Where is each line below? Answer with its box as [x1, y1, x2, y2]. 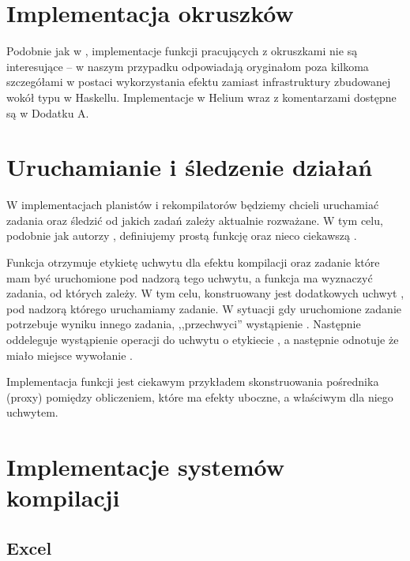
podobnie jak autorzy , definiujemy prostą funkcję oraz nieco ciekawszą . [6, 227, 357, 244]
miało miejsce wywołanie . [6, 346, 133, 363]
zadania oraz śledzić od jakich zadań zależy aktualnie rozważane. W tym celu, [6, 211, 383, 228]
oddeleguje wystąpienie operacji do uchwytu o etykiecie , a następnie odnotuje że [6, 331, 399, 347]
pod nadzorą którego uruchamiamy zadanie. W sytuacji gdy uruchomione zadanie [6, 300, 401, 316]
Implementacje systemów [6, 451, 284, 483]
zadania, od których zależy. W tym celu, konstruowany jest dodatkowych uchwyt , [6, 285, 404, 301]
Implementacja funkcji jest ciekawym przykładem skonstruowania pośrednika [6, 373, 379, 390]
